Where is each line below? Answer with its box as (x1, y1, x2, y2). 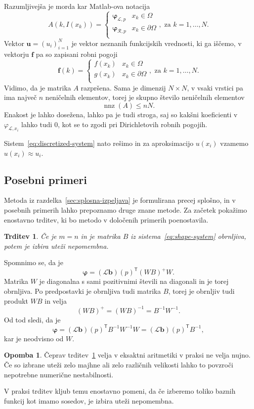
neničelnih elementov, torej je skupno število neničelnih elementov (45, 92, 245, 102)
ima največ (4, 92, 37, 102)
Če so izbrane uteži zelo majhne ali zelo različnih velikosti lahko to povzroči (4, 360, 233, 369)
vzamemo (220, 137, 249, 148)
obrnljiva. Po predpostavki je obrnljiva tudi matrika (4, 286, 161, 296)
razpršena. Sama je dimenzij (81, 82, 166, 92)
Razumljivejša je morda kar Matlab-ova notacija (4, 1, 150, 11)
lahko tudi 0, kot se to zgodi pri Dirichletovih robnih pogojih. (21, 119, 208, 129)
